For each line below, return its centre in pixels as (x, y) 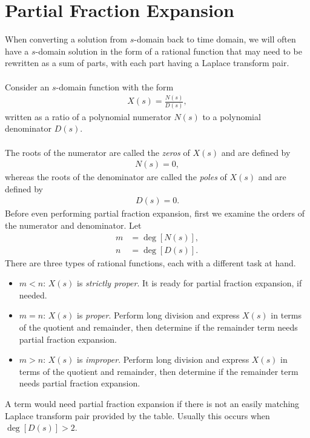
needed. (33, 295)
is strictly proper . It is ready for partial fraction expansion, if (190, 283)
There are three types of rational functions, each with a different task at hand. (150, 262)
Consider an (27, 86)
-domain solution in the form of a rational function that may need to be (169, 51)
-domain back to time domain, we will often (215, 39)
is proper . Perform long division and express (158, 315)
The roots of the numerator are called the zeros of (97, 152)
